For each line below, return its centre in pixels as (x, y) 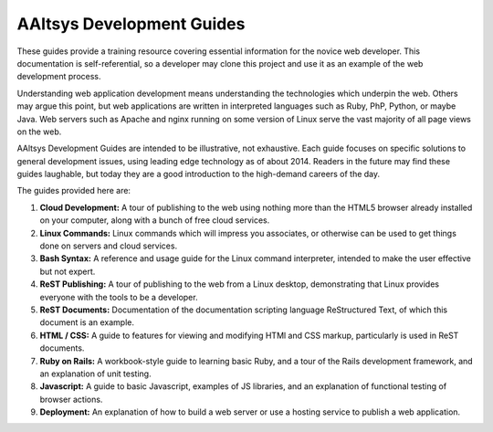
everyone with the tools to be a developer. (119, 297)
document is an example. (87, 322)
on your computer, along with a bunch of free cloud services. (155, 220)
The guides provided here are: (74, 191)
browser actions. (71, 399)
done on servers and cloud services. (109, 246)
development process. (59, 77)
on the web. (39, 132)
